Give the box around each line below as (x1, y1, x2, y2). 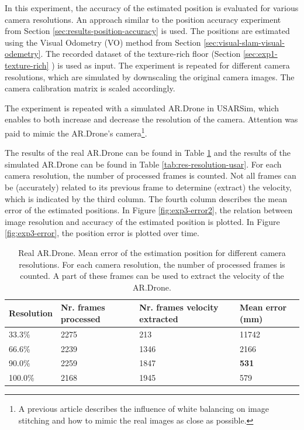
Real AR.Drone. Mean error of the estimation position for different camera (18, 246, 286, 258)
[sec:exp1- (243, 47, 278, 60)
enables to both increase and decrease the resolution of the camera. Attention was (5, 113, 298, 125)
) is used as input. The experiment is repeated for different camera (51, 59, 290, 71)
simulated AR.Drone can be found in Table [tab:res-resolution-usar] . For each (5, 158, 282, 170)
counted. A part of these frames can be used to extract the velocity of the (20, 269, 284, 282)
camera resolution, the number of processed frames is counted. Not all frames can (5, 169, 296, 182)
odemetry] (5, 47, 41, 60)
